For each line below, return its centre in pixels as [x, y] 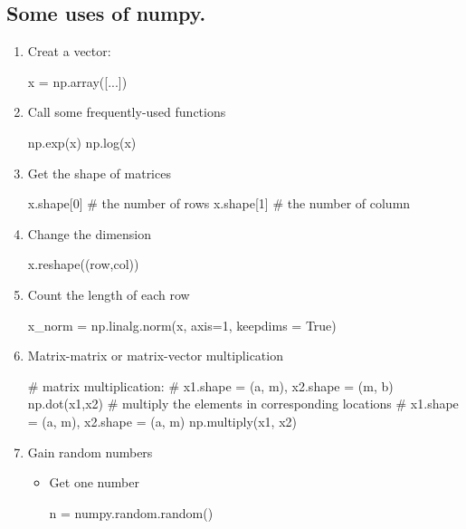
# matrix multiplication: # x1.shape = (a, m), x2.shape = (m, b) [210, 385]
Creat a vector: [69, 51]
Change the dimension [89, 233]
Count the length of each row [109, 294]
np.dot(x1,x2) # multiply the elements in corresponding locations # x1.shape [243, 404]
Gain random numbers [90, 452]
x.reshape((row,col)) [83, 264]
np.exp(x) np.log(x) [82, 142]
